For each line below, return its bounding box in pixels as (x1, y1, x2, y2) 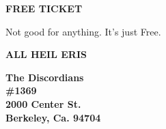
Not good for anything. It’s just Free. (5, 24, 161, 38)
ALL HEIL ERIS (5, 47, 87, 61)
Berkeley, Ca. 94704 (5, 110, 101, 124)
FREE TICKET (5, 1, 83, 15)
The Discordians (5, 70, 84, 84)
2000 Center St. (5, 96, 81, 111)
